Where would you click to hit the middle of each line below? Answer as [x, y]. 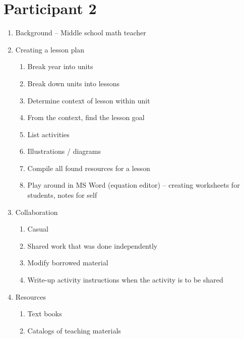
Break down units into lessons [74, 83]
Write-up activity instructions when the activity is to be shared [125, 280]
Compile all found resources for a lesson [89, 168]
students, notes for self [62, 195]
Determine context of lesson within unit [89, 100]
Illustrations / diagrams [64, 151]
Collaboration [37, 212]
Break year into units [60, 66]
